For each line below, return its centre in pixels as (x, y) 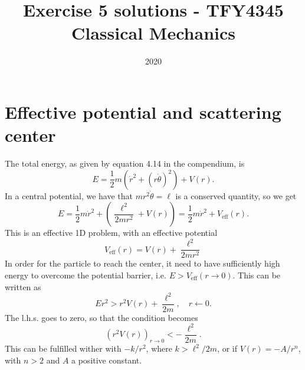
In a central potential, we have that (69, 195)
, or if (227, 348)
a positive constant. (107, 360)
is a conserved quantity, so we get (236, 195)
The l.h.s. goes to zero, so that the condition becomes (101, 317)
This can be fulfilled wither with (63, 348)
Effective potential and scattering (143, 111)
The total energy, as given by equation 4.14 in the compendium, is (125, 163)
